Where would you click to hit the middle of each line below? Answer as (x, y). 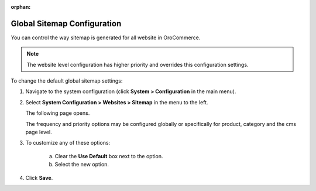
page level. (39, 132)
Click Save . (39, 178)
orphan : (21, 7)
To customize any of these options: (68, 143)
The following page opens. (58, 113)
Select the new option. (82, 165)
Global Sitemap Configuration (66, 23)
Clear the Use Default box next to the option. (109, 156)
